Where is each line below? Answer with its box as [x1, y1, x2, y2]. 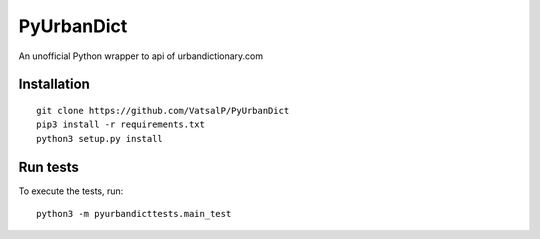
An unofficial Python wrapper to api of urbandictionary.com [18, 50, 264, 62]
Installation [18, 76, 90, 93]
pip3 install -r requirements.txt [36, 119, 205, 130]
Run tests [18, 158, 79, 175]
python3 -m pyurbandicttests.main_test [36, 208, 232, 220]
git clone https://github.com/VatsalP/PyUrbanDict [36, 105, 290, 116]
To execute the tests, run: [18, 185, 124, 197]
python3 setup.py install [36, 133, 164, 144]
